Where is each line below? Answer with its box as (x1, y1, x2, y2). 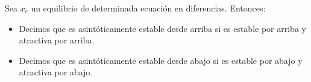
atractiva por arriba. (19, 34, 95, 46)
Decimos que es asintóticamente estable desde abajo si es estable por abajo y (19, 54, 303, 66)
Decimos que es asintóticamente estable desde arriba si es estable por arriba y (19, 22, 306, 34)
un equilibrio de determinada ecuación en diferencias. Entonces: (31, 2, 266, 14)
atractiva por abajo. (19, 66, 93, 78)
